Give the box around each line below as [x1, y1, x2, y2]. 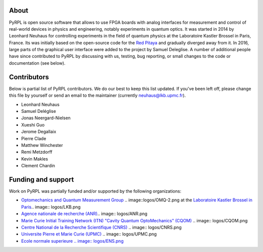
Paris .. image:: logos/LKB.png [21, 204, 81, 210]
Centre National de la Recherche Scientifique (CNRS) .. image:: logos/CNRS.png [21, 224, 182, 230]
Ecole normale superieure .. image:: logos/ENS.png [21, 238, 124, 244]
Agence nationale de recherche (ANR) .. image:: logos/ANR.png [21, 211, 148, 216]
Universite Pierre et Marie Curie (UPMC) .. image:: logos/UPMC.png [21, 231, 157, 237]
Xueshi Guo [21, 122, 45, 127]
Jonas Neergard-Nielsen [21, 115, 71, 121]
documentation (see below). [9, 60, 66, 66]
